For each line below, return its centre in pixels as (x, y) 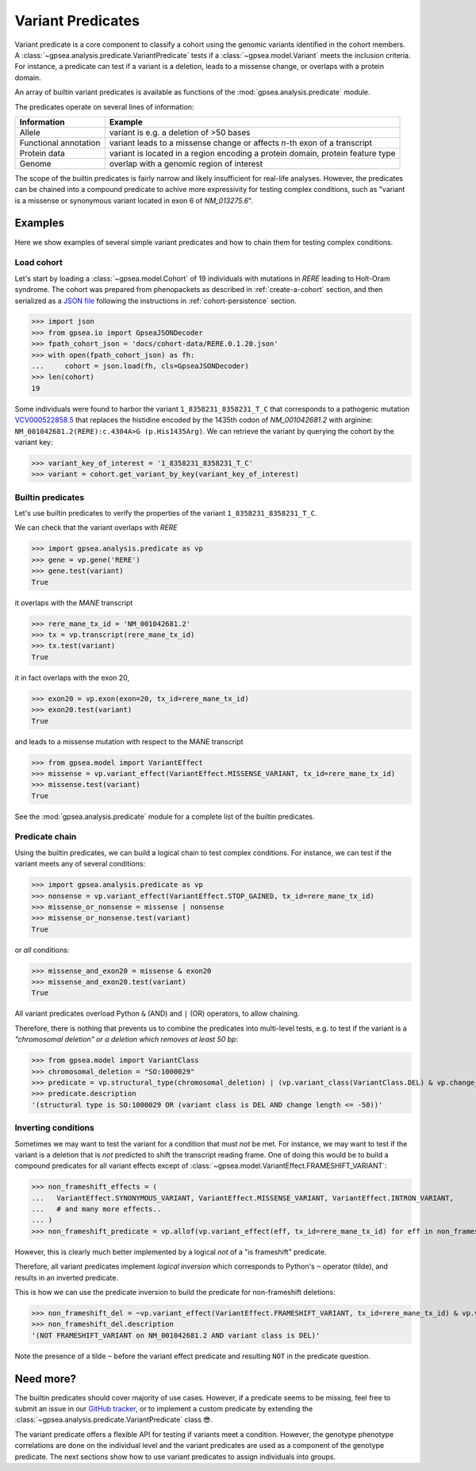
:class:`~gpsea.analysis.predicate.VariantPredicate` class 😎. (114, 1419)
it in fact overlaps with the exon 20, (72, 678)
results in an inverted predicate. (67, 1277)
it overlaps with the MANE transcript (74, 602)
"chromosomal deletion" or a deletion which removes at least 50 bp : (126, 1039)
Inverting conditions (54, 1128)
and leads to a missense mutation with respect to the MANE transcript (129, 741)
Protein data (42, 153)
